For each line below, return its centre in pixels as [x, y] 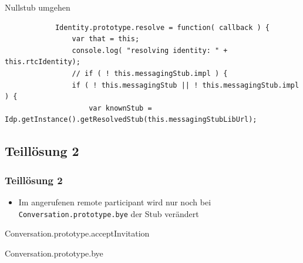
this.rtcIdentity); [43, 62]
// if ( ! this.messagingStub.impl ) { [150, 73]
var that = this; [106, 39]
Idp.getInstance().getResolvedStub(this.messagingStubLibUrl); [131, 120]
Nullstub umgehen [38, 7]
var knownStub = [120, 108]
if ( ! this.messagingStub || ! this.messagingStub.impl [186, 85]
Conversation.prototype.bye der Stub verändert [109, 213]
